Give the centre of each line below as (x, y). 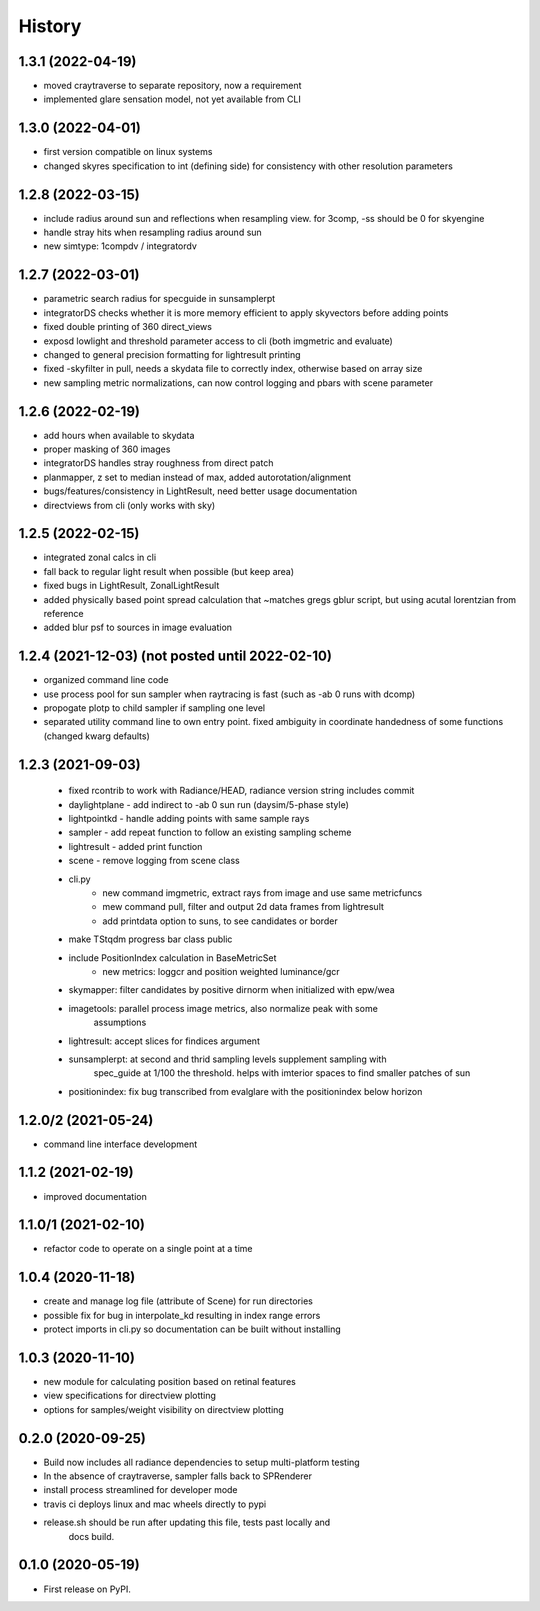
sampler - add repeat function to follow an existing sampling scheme (210, 832)
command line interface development (120, 1144)
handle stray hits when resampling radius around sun (152, 232)
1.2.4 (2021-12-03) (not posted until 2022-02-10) (175, 656)
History (50, 26)
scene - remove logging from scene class (154, 861)
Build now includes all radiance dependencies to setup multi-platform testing (201, 1462)
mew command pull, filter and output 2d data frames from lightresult (243, 907)
